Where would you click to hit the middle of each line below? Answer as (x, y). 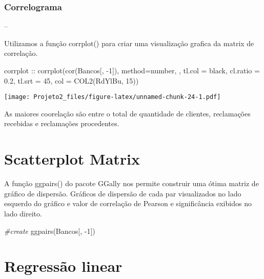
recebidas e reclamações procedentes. (62, 123)
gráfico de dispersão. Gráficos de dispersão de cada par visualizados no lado (123, 193)
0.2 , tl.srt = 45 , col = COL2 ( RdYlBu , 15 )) (72, 80)
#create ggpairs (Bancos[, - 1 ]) (50, 231)
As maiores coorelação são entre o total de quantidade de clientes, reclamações (127, 113)
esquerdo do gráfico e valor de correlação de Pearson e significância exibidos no (128, 203)
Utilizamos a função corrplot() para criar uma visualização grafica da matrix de (129, 43)
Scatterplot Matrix (72, 159)
